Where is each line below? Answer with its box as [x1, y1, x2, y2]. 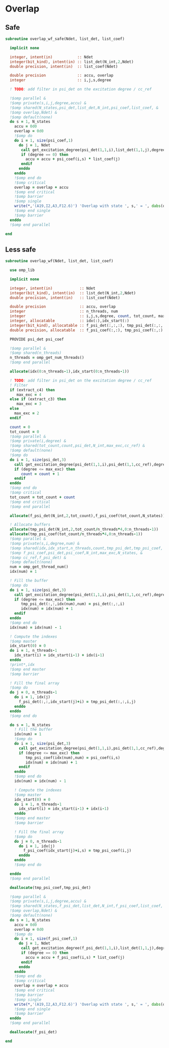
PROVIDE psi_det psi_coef [10, 337, 64, 342]
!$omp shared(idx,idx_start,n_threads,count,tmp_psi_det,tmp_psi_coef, [10, 546, 163, 551]
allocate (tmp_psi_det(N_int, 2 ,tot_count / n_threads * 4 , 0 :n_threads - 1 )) [10, 527, 158, 532]
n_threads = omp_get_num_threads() [10, 355, 84, 360]
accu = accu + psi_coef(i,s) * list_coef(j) [25, 157, 121, 162]
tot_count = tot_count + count [10, 494, 75, 500]
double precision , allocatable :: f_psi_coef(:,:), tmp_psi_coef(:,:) [10, 328, 163, 333]
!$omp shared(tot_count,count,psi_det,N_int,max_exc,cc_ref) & [10, 443, 145, 448]
